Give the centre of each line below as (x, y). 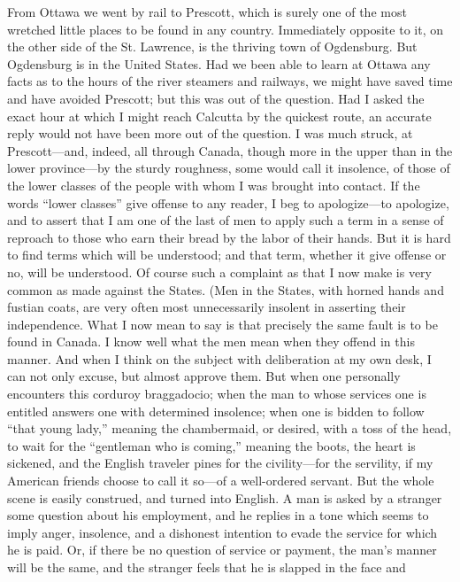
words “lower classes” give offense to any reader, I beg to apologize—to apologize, (228, 202)
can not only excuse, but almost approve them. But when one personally (204, 376)
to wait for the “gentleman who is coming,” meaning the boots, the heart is (211, 445)
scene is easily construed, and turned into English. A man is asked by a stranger (225, 497)
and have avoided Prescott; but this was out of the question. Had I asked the (216, 98)
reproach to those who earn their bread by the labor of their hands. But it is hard (229, 237)
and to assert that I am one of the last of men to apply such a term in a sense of (226, 220)
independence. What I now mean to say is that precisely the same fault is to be (222, 324)
